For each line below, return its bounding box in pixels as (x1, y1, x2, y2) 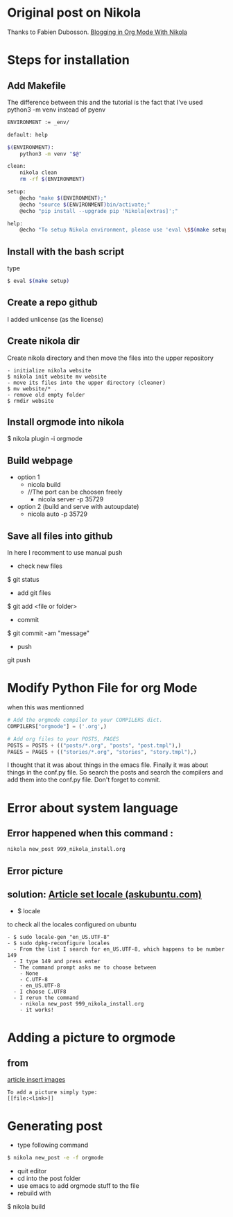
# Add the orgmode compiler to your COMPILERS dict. (7, 716, 163, 723)
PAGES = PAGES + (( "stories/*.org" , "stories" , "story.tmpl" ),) (7, 748, 197, 755)
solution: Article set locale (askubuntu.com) (7, 889, 202, 901)
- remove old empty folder (7, 391, 85, 398)
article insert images (7, 1076, 66, 1084)
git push (7, 656, 31, 664)
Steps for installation (7, 52, 130, 68)
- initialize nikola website (7, 367, 92, 374)
